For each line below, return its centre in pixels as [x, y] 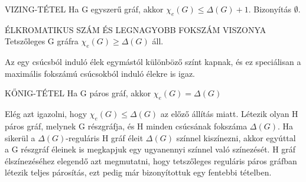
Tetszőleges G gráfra [42, 41]
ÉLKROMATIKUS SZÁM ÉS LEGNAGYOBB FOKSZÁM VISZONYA [136, 29]
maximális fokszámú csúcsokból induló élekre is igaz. [100, 73]
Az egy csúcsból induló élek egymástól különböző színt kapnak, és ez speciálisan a [153, 62]
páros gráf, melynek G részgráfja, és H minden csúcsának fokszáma [126, 126]
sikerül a [20, 137]
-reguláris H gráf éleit [105, 137]
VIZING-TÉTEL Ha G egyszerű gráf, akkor [84, 9]
